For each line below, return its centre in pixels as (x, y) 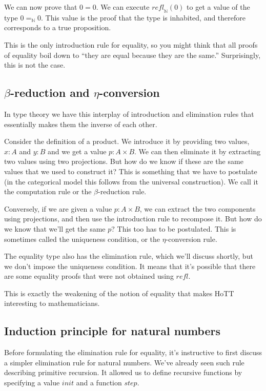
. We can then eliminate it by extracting (198, 151)
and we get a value (77, 151)
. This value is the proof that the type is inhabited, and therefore (144, 17)
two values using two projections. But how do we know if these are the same (124, 161)
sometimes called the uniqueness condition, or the (82, 239)
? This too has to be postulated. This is (174, 228)
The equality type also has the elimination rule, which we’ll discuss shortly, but (129, 256)
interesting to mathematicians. (52, 303)
